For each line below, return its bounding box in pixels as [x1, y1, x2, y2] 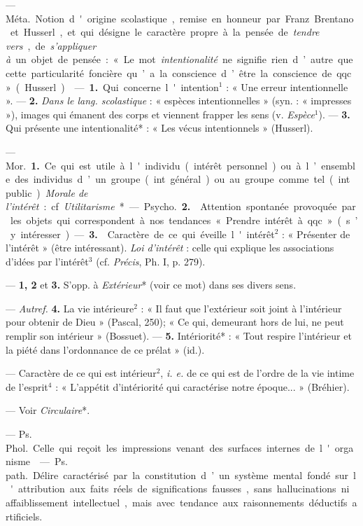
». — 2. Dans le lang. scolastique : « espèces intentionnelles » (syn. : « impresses [6, 93, 352, 108]
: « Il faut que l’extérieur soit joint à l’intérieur [141, 300, 342, 315]
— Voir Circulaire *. [6, 403, 90, 417]
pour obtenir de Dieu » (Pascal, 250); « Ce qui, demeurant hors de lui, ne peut [6, 314, 344, 329]
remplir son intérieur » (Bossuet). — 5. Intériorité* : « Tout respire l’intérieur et [6, 328, 352, 343]
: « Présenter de [282, 226, 350, 241]
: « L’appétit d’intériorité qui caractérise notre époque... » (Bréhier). [55, 379, 350, 394]
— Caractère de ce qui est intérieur [6, 366, 157, 380]
